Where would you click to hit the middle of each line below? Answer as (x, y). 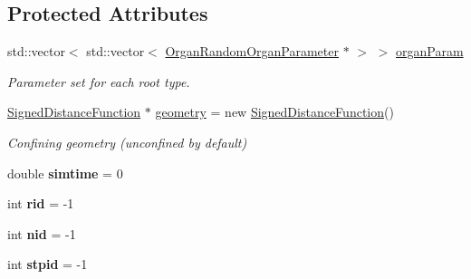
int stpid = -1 (48, 264)
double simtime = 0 (65, 173)
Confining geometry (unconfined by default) (127, 142)
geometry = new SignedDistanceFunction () (274, 112)
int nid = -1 (42, 233)
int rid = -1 (41, 203)
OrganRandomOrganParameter (252, 51)
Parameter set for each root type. (99, 81)
